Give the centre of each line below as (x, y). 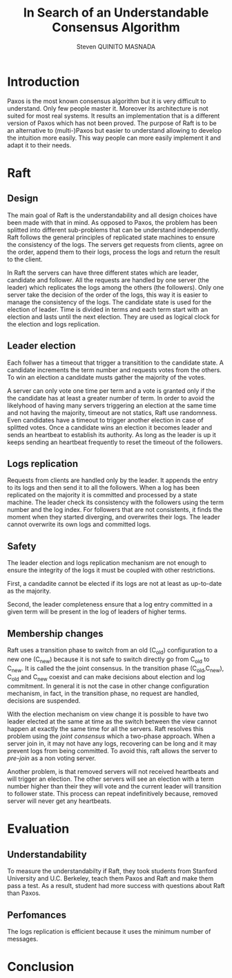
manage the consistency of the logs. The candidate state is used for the (109, 302)
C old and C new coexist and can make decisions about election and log (106, 678)
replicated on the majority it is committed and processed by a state (102, 495)
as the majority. (29, 591)
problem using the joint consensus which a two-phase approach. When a (111, 736)
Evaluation (38, 829)
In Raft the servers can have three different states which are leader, (103, 273)
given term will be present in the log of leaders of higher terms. (97, 612)
